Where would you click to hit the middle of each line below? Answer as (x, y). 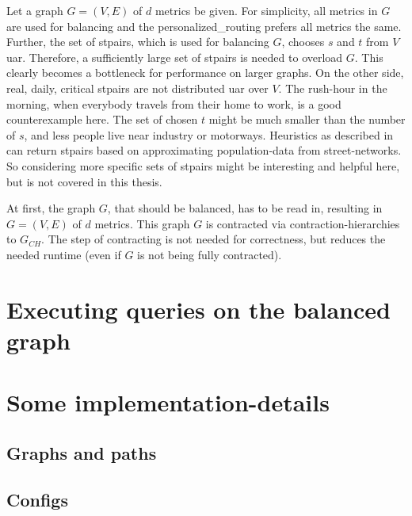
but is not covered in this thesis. (84, 181)
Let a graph (35, 10)
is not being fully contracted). (210, 254)
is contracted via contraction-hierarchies (303, 223)
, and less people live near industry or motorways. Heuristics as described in (209, 134)
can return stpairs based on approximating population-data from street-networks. (204, 150)
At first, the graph (51, 208)
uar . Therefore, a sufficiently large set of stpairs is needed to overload (175, 57)
